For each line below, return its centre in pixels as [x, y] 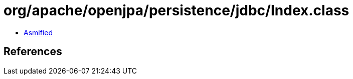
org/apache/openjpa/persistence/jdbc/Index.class [176, 10]
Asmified [38, 32]
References [33, 52]
